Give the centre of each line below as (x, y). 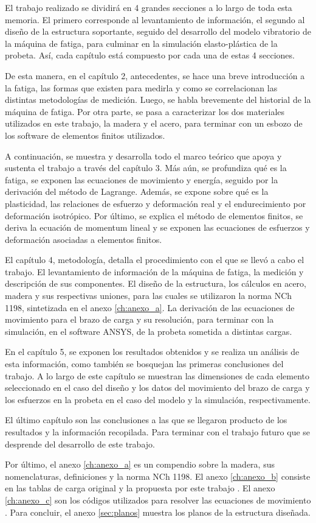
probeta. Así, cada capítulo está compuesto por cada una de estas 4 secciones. (150, 55)
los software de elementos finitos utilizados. (85, 135)
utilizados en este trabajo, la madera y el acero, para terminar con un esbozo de (154, 123)
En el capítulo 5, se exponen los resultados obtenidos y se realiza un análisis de (152, 352)
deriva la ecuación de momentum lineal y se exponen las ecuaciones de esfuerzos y (157, 227)
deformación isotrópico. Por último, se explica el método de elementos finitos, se (154, 215)
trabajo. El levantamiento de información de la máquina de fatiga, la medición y (154, 271)
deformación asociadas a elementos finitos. (84, 239)
